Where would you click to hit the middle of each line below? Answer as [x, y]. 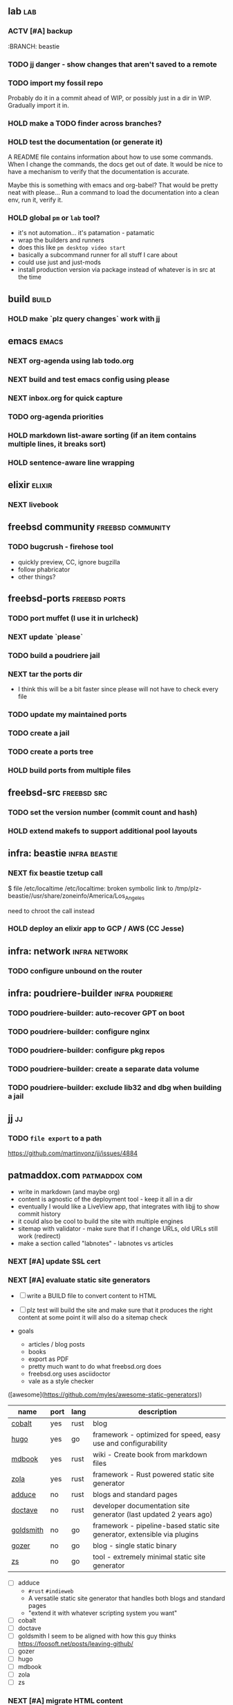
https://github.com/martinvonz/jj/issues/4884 [73, 1153]
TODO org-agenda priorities [56, 417]
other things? [37, 577]
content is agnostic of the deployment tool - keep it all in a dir [105, 1200]
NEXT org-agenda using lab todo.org [71, 361]
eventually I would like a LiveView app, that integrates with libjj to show [119, 1206]
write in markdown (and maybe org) [69, 1192]
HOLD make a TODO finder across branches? [85, 123]
